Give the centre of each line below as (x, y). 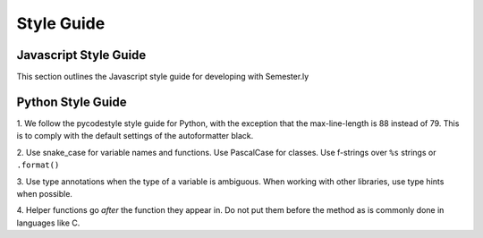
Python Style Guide (72, 102)
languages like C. (48, 223)
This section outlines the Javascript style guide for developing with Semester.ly (163, 77)
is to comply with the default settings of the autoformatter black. (135, 136)
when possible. (45, 193)
